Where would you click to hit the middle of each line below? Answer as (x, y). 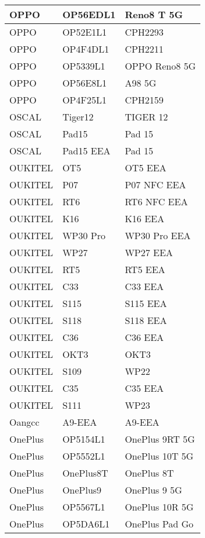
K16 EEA (144, 218)
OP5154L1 (84, 439)
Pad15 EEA (86, 151)
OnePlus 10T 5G (159, 456)
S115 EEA (146, 303)
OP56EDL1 (89, 14)
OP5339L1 (84, 66)
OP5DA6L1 (86, 524)
